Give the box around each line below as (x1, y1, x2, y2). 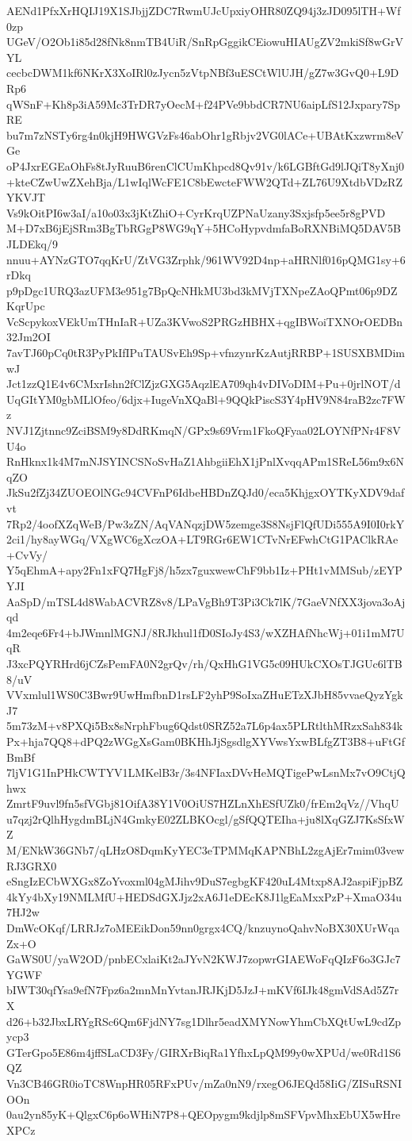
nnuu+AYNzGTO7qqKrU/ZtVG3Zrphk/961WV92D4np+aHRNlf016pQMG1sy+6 (6, 251, 406, 267)
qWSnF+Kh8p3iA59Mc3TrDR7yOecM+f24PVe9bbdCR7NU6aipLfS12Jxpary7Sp (6, 95, 401, 112)
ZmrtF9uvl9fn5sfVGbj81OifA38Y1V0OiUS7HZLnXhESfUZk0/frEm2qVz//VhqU (6, 795, 399, 812)
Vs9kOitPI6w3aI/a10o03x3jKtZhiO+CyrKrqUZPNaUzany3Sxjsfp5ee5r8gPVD (6, 204, 386, 221)
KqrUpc (6, 298, 45, 314)
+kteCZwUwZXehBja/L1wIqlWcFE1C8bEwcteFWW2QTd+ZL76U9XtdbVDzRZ (6, 173, 402, 190)
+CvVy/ (6, 546, 48, 563)
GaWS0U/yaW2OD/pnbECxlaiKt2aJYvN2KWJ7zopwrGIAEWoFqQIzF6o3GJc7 (6, 951, 401, 967)
